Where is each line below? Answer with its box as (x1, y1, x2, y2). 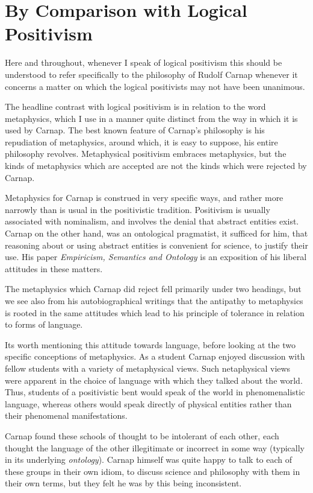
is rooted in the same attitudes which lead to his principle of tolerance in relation (5, 306, 305, 319)
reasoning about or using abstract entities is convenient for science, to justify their (5, 238, 308, 251)
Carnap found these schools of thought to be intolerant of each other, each (5, 429, 279, 442)
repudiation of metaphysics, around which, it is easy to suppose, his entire (5, 135, 278, 148)
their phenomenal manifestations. (5, 409, 128, 422)
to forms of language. (5, 318, 83, 331)
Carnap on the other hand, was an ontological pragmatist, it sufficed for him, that (5, 227, 308, 240)
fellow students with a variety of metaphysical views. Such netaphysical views (5, 361, 291, 374)
